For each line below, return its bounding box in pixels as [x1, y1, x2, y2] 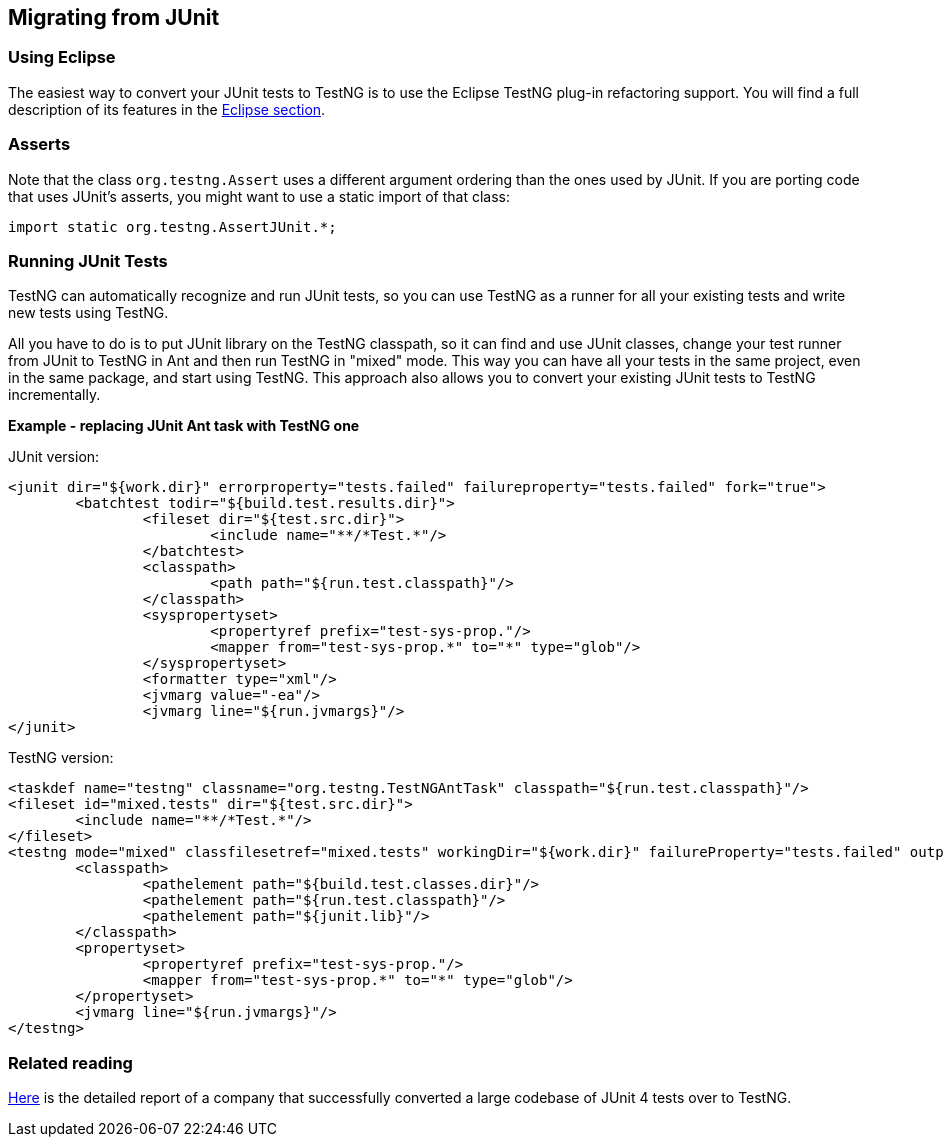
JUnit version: [8, 448, 100, 466]
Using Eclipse [8, 47, 116, 68]
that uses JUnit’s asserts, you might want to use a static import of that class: [8, 187, 510, 205]
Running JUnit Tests [8, 250, 168, 271]
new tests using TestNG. [8, 304, 169, 322]
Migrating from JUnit [8, 5, 220, 30]
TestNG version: [8, 749, 114, 767]
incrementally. [8, 386, 101, 404]
